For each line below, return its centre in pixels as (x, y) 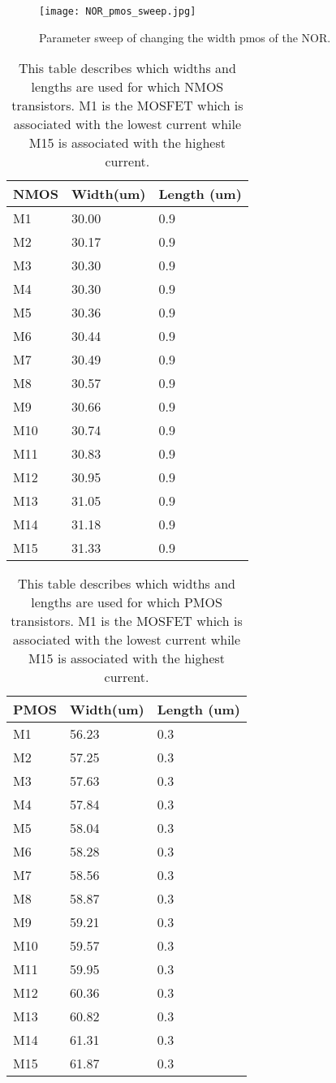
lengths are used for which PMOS (127, 602)
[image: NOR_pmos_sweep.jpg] (118, 11)
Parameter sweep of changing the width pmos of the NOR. (185, 37)
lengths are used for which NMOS (127, 87)
